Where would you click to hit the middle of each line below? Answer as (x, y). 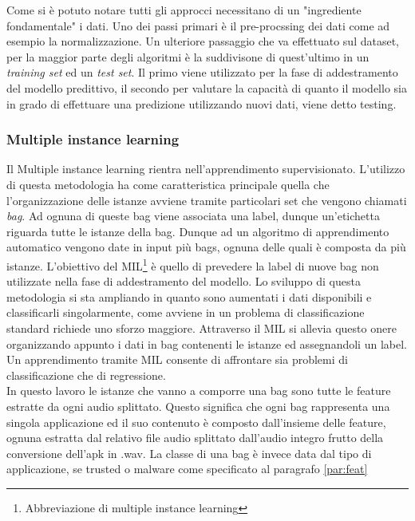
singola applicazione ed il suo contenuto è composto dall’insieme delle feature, (196, 422)
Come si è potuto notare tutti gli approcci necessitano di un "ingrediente (184, 10)
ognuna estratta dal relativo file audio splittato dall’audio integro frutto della (195, 438)
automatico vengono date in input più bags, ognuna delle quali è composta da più (206, 247)
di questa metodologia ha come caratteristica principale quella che (168, 184)
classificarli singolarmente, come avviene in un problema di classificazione (186, 312)
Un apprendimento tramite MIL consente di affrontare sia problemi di (177, 359)
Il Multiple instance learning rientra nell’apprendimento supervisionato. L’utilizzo (206, 169)
